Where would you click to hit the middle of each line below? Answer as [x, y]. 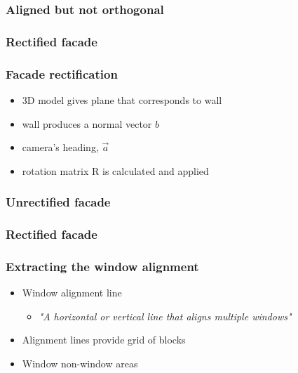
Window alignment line [72, 293]
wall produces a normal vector [87, 123]
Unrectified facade [58, 202]
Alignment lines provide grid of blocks [104, 340]
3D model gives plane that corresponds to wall [122, 99]
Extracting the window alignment [102, 266]
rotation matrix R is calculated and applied [115, 170]
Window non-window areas [80, 363]
